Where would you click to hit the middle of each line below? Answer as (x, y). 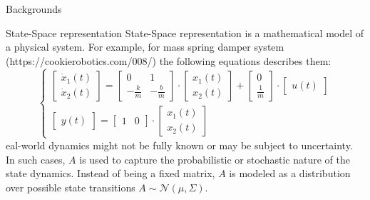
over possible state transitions (71, 187)
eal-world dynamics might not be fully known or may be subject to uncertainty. (179, 145)
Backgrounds (34, 9)
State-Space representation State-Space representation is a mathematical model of (185, 32)
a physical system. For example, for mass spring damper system (145, 47)
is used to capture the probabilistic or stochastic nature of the (215, 159)
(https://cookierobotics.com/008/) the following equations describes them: (169, 60)
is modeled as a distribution (290, 173)
